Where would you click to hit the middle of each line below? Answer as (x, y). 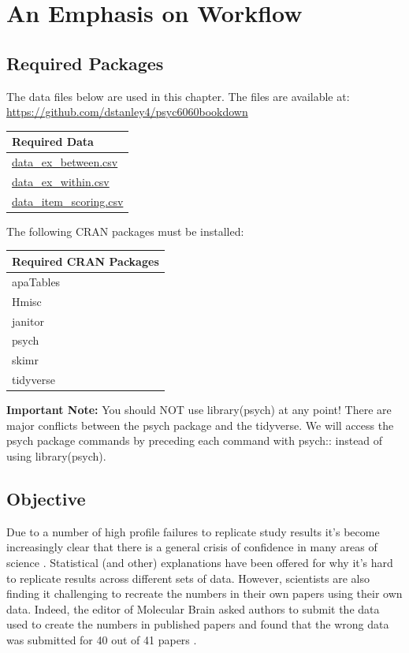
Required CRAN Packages (86, 261)
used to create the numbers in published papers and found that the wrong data (198, 624)
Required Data (53, 142)
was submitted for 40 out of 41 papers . (102, 639)
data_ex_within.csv (61, 181)
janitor (28, 321)
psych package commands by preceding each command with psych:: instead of (195, 440)
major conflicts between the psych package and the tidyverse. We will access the (200, 425)
